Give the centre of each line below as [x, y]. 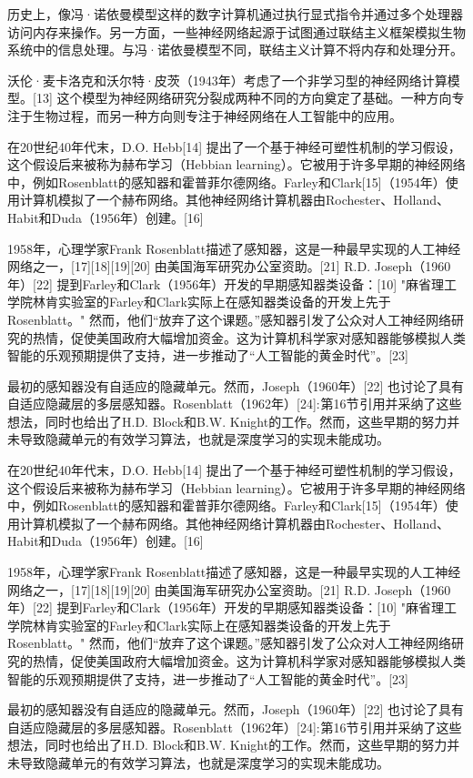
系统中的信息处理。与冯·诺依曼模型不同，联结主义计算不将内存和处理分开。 [235, 50]
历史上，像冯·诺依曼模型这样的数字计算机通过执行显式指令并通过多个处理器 [235, 14]
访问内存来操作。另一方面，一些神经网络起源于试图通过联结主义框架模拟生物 [236, 31]
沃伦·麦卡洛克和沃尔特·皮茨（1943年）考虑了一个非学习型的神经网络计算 [227, 80]
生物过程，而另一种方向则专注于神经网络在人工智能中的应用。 [217, 115]
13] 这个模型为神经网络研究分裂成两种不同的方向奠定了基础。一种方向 [244, 98]
